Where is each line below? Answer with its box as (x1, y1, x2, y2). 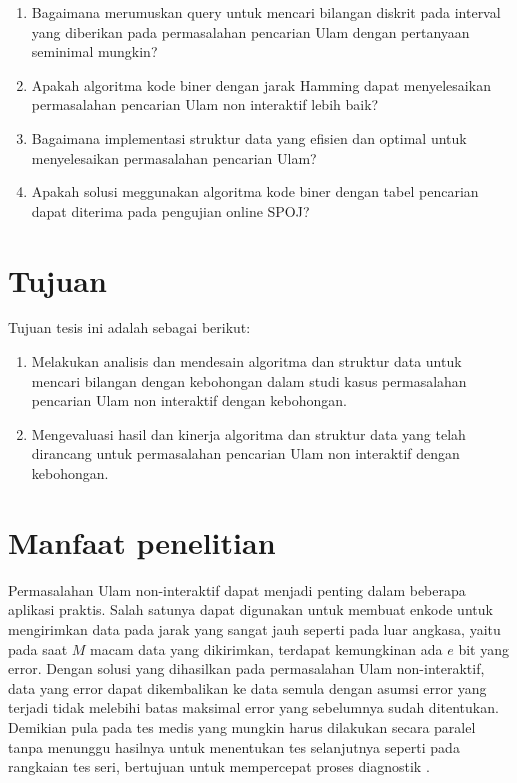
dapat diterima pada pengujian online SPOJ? (31, 200, 310, 221)
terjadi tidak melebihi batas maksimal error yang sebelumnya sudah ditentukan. (8, 697, 499, 718)
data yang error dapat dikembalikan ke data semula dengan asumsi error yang (8, 677, 487, 698)
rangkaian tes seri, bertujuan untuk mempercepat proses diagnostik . (8, 756, 430, 777)
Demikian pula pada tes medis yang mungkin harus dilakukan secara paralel (8, 716, 476, 737)
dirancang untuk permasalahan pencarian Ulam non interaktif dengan (31, 443, 460, 464)
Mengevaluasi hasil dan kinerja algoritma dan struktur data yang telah (31, 423, 466, 444)
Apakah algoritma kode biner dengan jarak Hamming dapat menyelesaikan (31, 74, 491, 95)
